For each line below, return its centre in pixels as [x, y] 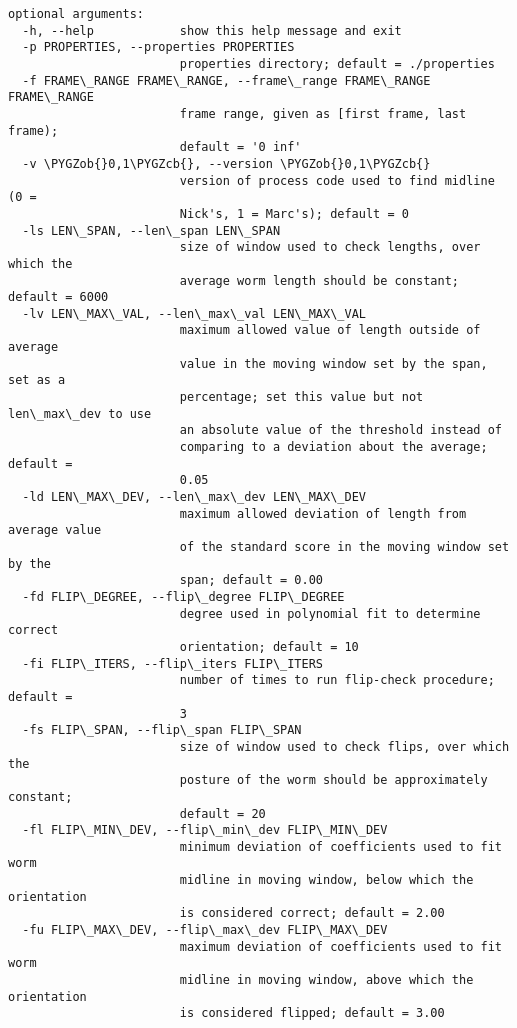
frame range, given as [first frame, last [323, 113]
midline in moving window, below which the [326, 880]
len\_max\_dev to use [80, 413]
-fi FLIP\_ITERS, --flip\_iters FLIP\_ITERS [172, 663]
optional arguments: [76, 14]
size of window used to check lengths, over [330, 247]
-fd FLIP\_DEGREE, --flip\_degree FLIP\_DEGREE [183, 596]
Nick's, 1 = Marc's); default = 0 [294, 213]
